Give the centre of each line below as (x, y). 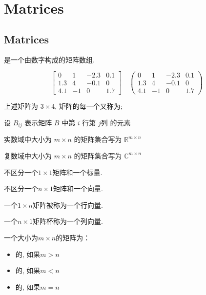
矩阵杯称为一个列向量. (68, 221)
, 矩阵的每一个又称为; (89, 106)
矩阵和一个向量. (78, 188)
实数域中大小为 (28, 139)
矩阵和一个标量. (77, 172)
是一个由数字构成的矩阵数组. (49, 59)
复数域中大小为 (28, 155)
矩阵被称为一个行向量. (68, 205)
